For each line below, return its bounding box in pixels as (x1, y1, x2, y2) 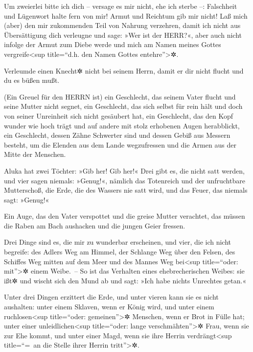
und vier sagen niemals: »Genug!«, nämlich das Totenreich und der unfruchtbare (4, 175, 245, 185)
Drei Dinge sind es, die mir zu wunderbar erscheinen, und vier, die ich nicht (4, 237, 231, 247)
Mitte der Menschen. (4, 149, 66, 159)
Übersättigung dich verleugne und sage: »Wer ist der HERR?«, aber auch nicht (4, 29, 242, 40)
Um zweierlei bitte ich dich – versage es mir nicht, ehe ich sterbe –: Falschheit (4, 1, 237, 11)
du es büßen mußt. (4, 75, 60, 85)
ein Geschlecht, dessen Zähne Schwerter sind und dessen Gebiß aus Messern (4, 130, 230, 140)
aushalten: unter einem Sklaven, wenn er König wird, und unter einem (4, 302, 214, 312)
